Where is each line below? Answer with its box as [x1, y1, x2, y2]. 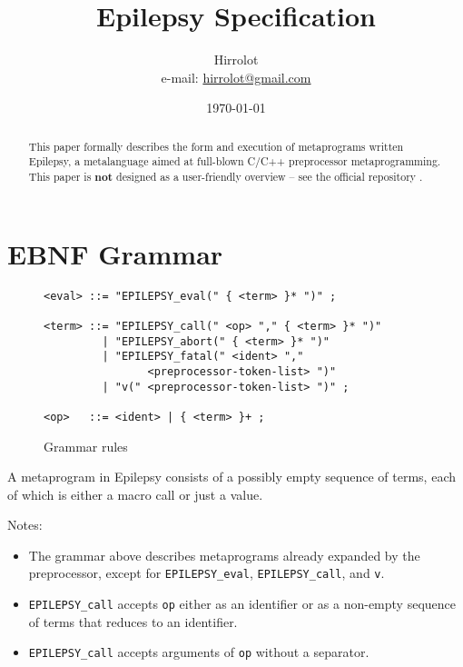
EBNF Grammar [7, 234, 223, 272]
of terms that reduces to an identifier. [28, 612, 238, 631]
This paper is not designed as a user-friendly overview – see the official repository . [28, 169, 423, 185]
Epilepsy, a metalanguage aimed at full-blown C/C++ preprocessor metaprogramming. [28, 154, 441, 169]
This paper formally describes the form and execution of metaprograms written [28, 138, 404, 154]
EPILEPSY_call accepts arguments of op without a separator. [28, 642, 369, 662]
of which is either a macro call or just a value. [7, 484, 263, 503]
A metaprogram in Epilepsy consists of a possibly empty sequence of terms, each [7, 467, 456, 486]
